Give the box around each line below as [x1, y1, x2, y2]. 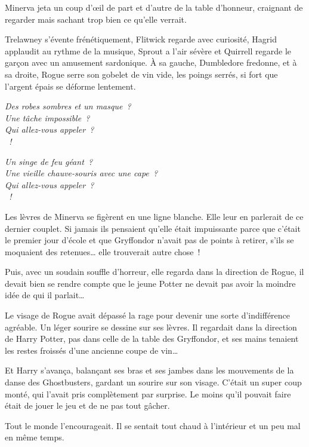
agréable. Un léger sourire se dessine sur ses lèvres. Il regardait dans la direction [5, 320, 297, 333]
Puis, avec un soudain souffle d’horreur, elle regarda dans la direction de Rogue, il [5, 265, 304, 278]
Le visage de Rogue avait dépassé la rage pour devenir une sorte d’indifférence [5, 309, 291, 322]
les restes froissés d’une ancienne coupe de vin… [5, 344, 178, 356]
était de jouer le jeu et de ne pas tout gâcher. [5, 399, 170, 412]
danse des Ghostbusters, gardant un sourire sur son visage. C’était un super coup [5, 376, 302, 388]
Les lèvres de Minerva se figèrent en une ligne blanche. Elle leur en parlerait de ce [5, 210, 304, 222]
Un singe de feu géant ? [5, 155, 93, 167]
